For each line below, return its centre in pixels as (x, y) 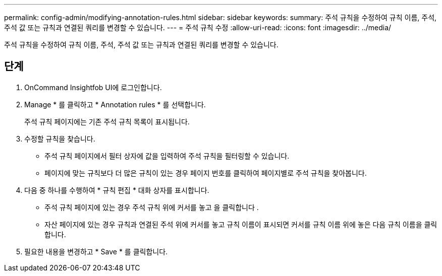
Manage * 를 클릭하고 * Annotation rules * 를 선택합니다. (115, 104)
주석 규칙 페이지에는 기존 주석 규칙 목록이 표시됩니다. (107, 121)
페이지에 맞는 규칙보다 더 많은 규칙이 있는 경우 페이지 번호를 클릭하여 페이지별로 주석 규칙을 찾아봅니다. (206, 173)
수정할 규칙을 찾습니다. (60, 139)
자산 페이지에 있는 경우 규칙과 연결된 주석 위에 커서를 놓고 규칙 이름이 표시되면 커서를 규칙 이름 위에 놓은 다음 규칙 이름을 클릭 (241, 224)
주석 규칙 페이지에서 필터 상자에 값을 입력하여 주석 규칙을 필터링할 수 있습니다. (167, 156)
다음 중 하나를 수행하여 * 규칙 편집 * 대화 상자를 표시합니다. (117, 190)
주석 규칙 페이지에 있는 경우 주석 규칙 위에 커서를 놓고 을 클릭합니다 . (152, 207)
